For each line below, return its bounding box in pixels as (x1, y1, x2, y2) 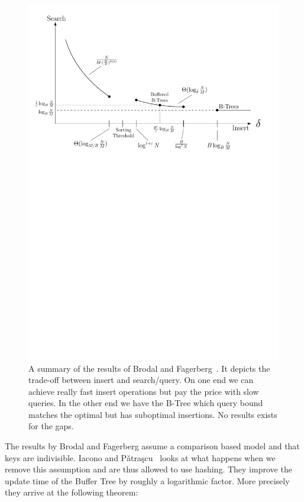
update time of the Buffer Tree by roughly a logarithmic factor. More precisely (5, 474, 290, 487)
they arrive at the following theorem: (5, 486, 138, 498)
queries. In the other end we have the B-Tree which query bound (28, 397, 263, 409)
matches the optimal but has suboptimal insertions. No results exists (28, 408, 277, 420)
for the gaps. (28, 420, 74, 432)
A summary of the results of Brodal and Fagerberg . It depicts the (28, 362, 270, 374)
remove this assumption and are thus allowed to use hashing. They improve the (5, 463, 292, 475)
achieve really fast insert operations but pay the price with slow (28, 385, 259, 397)
